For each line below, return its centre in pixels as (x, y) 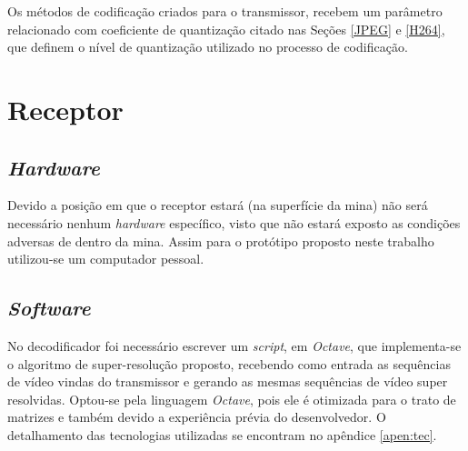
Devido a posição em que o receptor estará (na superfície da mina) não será (218, 205)
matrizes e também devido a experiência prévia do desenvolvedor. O (197, 417)
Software (49, 308)
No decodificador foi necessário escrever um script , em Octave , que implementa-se (234, 345)
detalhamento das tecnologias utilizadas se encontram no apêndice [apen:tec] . (222, 434)
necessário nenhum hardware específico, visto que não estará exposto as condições (234, 222)
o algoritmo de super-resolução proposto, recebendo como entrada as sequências (229, 363)
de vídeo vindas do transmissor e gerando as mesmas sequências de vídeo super (228, 381)
